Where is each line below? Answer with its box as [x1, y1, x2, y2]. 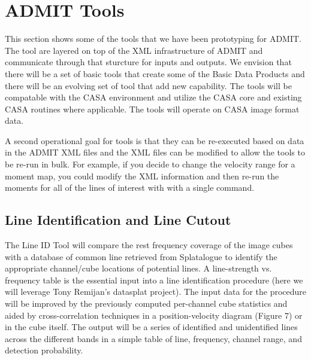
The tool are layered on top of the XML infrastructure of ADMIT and [5, 44, 263, 56]
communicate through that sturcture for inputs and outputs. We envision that [5, 56, 292, 68]
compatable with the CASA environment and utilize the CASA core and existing [5, 91, 302, 103]
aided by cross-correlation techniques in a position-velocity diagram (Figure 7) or [5, 309, 303, 321]
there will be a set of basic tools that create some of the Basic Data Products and [5, 67, 305, 80]
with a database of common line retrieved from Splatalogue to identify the [5, 250, 277, 263]
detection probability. [5, 344, 83, 356]
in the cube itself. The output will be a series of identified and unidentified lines [5, 321, 298, 333]
